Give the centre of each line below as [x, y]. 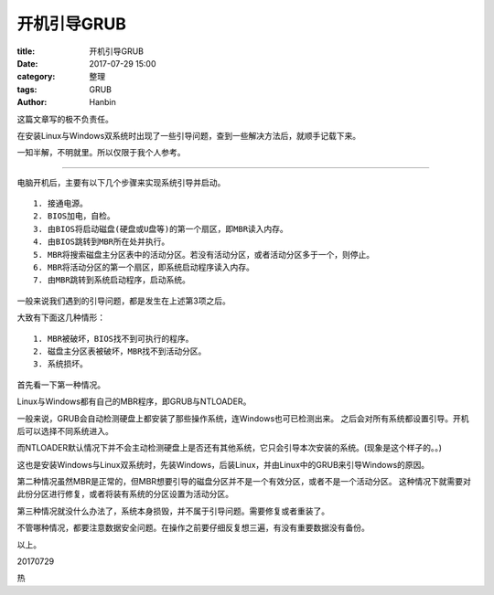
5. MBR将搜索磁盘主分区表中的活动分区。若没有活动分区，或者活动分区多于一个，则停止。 [204, 255]
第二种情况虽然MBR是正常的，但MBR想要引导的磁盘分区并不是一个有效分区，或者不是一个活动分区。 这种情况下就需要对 [244, 482]
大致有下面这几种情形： [61, 318]
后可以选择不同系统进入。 [65, 430]
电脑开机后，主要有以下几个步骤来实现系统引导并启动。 [121, 182]
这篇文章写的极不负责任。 [65, 119]
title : [26, 51]
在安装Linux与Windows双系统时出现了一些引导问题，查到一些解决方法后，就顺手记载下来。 [189, 135]
